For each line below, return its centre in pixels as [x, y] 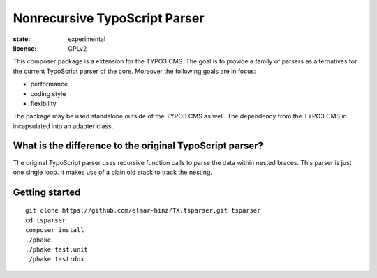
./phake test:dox [55, 259]
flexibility [43, 103]
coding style [48, 93]
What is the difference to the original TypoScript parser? [138, 146]
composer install [55, 230]
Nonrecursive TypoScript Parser [109, 18]
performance [49, 84]
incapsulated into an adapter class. [63, 126]
